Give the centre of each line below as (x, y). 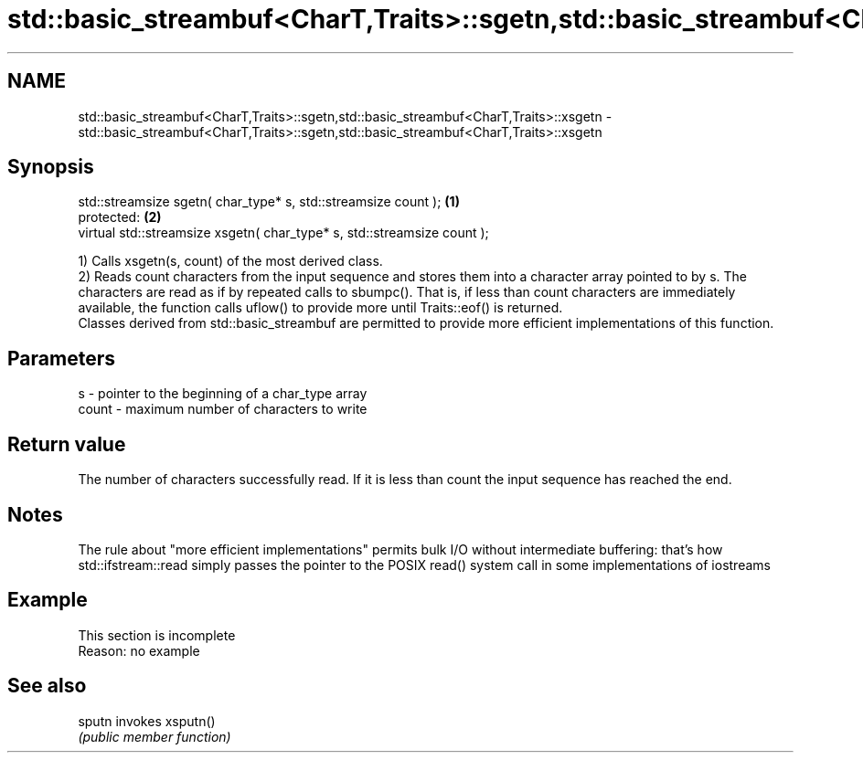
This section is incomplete (157, 635)
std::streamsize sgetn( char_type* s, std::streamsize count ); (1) (269, 202)
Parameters (61, 358)
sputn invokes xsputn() (147, 721)
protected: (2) (120, 217)
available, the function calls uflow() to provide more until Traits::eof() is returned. (320, 308)
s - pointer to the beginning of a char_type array (223, 394)
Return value (67, 444)
